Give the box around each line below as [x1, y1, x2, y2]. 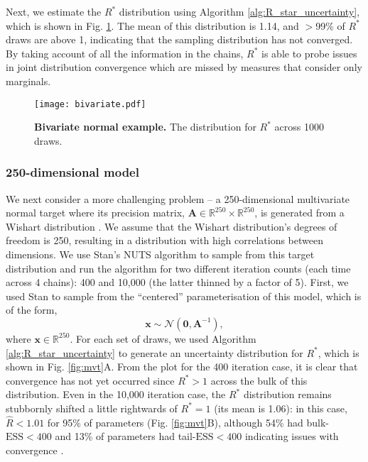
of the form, [6, 302, 58, 317]
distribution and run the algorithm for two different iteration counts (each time [6, 260, 351, 275]
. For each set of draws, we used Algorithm [70, 331, 256, 346]
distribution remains [243, 387, 332, 402]
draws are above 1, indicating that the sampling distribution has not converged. [6, 32, 353, 47]
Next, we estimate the [6, 4, 102, 18]
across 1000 [274, 119, 324, 134]
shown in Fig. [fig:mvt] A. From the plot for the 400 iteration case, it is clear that [6, 359, 358, 374]
